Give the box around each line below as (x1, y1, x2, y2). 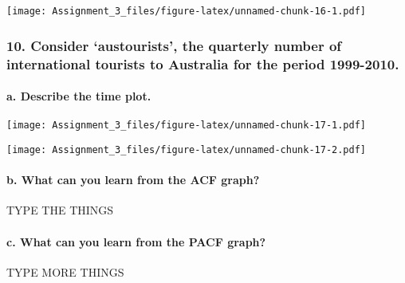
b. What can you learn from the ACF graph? (6, 171, 260, 188)
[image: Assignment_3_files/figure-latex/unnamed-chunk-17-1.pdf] (6, 120, 367, 132)
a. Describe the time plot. (6, 88, 151, 104)
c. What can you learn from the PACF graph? (6, 233, 266, 250)
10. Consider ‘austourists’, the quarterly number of (6, 35, 342, 55)
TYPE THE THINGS (6, 202, 114, 218)
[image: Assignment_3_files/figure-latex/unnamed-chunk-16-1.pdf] (6, 6, 367, 17)
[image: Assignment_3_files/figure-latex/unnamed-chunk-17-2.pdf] (6, 143, 367, 155)
